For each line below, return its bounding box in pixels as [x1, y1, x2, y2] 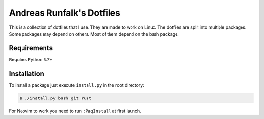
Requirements [9, 44, 53, 52]
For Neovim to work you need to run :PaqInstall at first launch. [9, 108, 141, 114]
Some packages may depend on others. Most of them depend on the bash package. [9, 31, 179, 37]
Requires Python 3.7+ [9, 57, 53, 62]
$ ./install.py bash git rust [19, 95, 92, 101]
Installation [9, 69, 44, 78]
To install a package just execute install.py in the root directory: [9, 82, 144, 88]
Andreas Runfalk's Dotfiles [9, 7, 121, 18]
